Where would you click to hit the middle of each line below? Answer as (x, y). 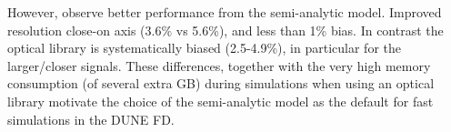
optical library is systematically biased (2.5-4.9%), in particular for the (204, 48)
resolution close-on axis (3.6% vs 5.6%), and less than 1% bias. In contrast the (225, 30)
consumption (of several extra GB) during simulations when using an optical (221, 83)
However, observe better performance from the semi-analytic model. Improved (225, 12)
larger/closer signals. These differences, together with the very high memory (219, 65)
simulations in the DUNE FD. (91, 119)
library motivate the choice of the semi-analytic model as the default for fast (220, 101)
